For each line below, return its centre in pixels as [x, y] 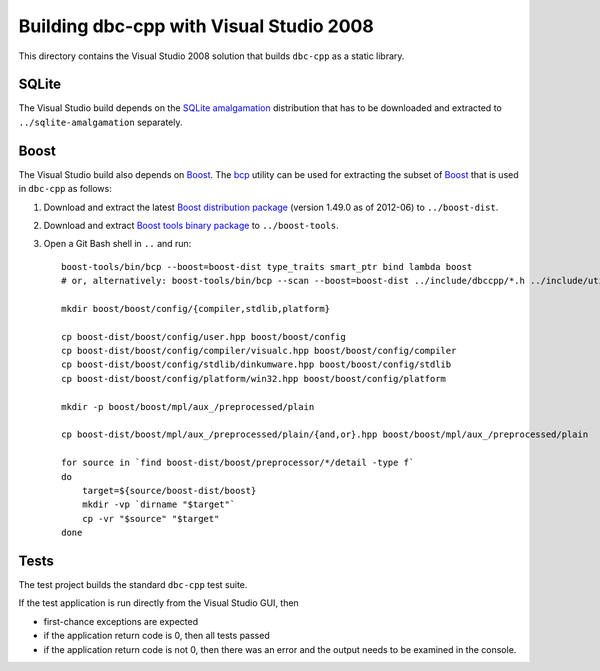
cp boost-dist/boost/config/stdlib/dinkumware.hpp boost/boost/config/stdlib [256, 364]
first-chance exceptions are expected [121, 621]
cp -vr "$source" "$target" [150, 518]
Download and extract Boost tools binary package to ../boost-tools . [191, 225]
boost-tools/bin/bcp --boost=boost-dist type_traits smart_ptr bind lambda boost [267, 266]
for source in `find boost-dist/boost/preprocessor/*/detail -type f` [238, 463]
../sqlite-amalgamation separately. [100, 122]
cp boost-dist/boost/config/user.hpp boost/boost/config [204, 336]
